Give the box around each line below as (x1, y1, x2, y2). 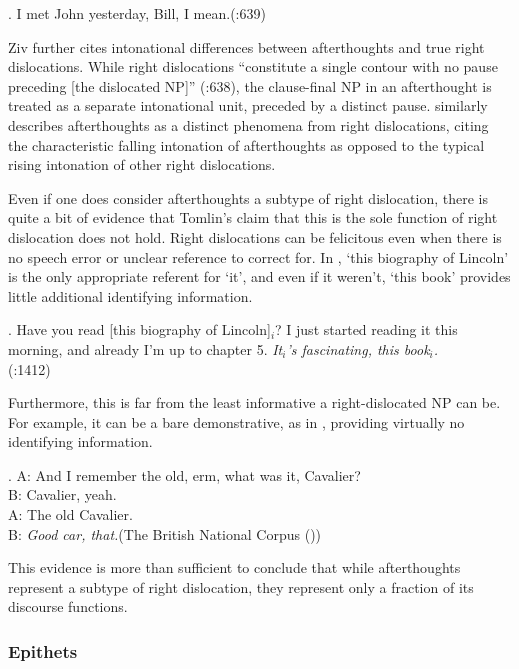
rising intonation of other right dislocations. (8, 154, 276, 175)
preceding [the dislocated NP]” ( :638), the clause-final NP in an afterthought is (8, 75, 492, 96)
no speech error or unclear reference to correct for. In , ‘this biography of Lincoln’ (8, 246, 509, 267)
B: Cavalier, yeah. (8, 484, 117, 505)
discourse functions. (8, 596, 128, 617)
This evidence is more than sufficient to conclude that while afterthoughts (8, 557, 461, 578)
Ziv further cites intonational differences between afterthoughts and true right (8, 36, 485, 57)
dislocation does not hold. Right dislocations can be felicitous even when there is (8, 226, 502, 247)
